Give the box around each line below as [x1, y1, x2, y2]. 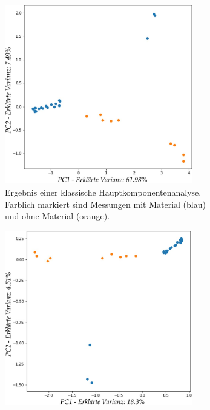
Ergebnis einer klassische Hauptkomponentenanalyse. [5, 185, 202, 198]
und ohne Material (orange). [5, 210, 110, 222]
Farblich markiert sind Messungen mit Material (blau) [5, 197, 206, 210]
